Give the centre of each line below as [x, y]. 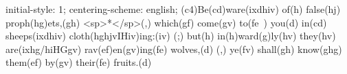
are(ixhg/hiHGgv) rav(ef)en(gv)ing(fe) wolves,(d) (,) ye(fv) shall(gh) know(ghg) [174, 49]
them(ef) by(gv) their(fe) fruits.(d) [79, 62]
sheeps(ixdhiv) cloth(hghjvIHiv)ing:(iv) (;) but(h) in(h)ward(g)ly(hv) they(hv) [171, 36]
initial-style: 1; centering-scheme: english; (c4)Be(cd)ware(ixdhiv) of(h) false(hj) [173, 9]
